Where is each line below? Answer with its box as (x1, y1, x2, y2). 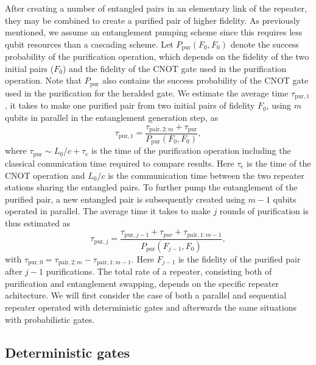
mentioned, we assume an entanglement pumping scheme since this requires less (5, 26, 303, 38)
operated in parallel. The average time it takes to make (5, 204, 211, 217)
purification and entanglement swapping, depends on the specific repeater (5, 276, 279, 289)
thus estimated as (5, 216, 71, 229)
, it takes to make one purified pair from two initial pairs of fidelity (5, 99, 255, 112)
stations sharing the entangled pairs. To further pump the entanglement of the (5, 181, 298, 193)
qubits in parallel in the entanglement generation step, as (5, 110, 218, 123)
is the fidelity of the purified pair (178, 252, 301, 265)
